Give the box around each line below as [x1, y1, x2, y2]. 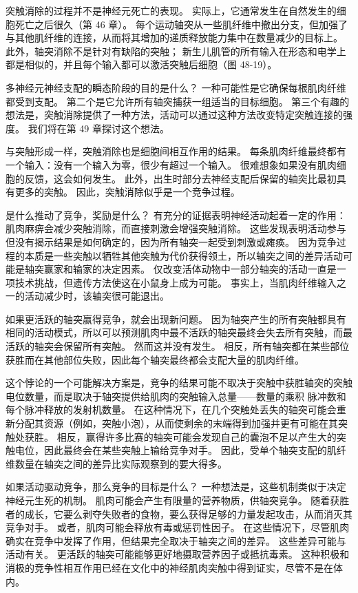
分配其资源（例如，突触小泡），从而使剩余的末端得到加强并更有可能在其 [14, 416, 338, 430]
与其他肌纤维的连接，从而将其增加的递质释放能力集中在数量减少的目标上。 [6, 30, 343, 45]
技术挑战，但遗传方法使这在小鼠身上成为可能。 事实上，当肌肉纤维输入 [14, 275, 337, 289]
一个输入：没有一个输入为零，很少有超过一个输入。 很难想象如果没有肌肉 [6, 157, 337, 171]
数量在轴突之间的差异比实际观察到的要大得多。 [14, 456, 227, 470]
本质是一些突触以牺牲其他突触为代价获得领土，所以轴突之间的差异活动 [24, 248, 343, 262]
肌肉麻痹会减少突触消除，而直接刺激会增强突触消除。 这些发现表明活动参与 [6, 221, 346, 236]
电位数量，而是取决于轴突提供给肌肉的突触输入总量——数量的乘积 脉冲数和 [6, 388, 346, 403]
